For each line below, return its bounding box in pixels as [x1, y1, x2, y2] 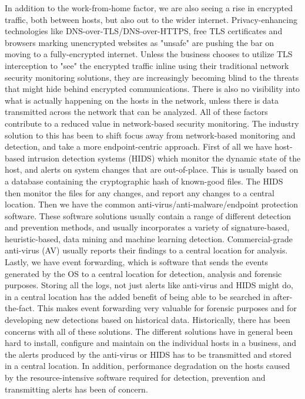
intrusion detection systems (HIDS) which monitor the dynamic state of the [27, 151, 301, 164]
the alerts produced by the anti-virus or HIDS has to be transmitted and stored [5, 348, 292, 360]
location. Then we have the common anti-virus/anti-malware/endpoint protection [5, 198, 299, 210]
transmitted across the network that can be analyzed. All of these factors [5, 105, 268, 118]
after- [273, 290, 293, 302]
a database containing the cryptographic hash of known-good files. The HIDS [5, 174, 283, 187]
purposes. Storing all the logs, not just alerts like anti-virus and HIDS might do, [5, 279, 293, 291]
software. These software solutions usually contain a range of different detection [5, 209, 291, 222]
